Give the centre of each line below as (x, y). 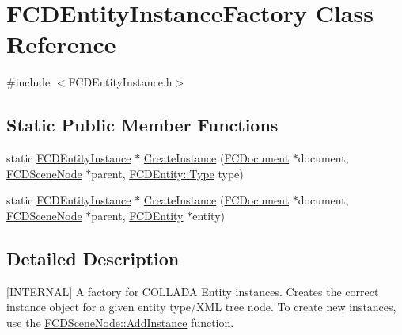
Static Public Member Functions (142, 125)
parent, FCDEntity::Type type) (167, 173)
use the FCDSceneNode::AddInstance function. (120, 322)
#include (28, 82)
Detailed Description (93, 258)
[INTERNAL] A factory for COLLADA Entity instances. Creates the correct (193, 291)
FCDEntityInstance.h (120, 82)
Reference (61, 44)
